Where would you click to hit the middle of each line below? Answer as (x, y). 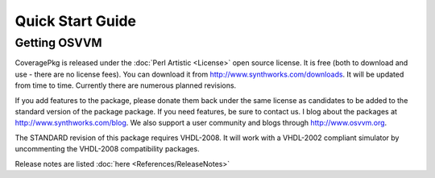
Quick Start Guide (76, 21)
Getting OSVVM (58, 43)
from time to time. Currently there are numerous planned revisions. (126, 85)
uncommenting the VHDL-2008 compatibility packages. (108, 149)
